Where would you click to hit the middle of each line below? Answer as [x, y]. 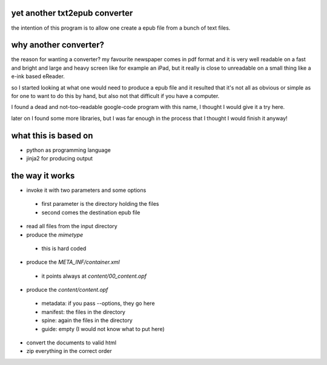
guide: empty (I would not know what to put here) [103, 329]
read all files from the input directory [72, 226]
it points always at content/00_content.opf [94, 276]
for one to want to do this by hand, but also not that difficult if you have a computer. [115, 96]
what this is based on [52, 135]
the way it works [43, 176]
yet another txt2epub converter [72, 13]
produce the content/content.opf [67, 290]
